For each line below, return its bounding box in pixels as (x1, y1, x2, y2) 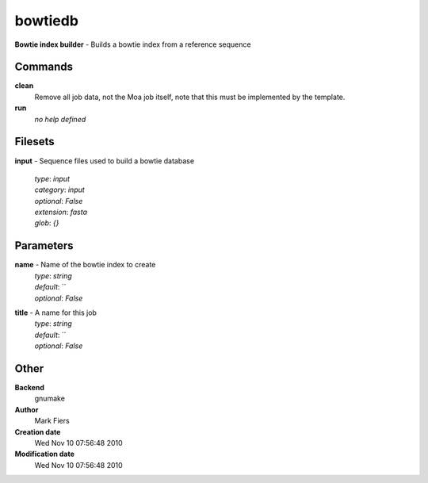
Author (14, 404, 39, 414)
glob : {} (34, 218, 59, 228)
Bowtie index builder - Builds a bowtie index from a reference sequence (14, 40, 251, 49)
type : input (34, 174, 71, 183)
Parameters (14, 239, 74, 253)
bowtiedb (14, 12, 79, 29)
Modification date (14, 449, 75, 459)
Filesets (14, 135, 55, 148)
